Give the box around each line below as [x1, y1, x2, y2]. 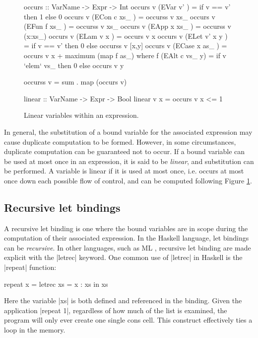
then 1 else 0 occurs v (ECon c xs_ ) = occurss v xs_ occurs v [24, 11, 215, 21]
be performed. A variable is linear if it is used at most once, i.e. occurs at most [4, 166, 244, 176]
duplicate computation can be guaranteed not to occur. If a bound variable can [4, 146, 245, 157]
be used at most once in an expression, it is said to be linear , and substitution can [4, 156, 254, 166]
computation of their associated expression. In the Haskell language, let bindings [4, 233, 249, 243]
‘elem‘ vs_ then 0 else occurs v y [24, 60, 124, 70]
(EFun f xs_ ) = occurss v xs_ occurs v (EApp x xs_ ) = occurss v [24, 21, 231, 31]
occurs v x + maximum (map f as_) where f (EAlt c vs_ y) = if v [24, 50, 227, 60]
